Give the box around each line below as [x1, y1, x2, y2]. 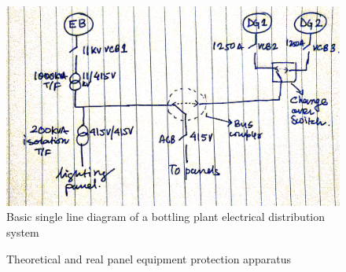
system [6, 224, 39, 240]
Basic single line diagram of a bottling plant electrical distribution [6, 208, 326, 225]
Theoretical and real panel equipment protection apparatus [6, 250, 291, 266]
